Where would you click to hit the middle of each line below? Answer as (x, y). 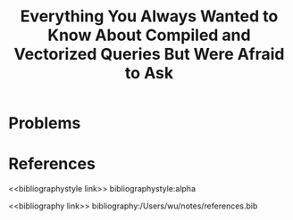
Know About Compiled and (149, 35)
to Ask (149, 73)
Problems (45, 123)
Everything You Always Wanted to (149, 16)
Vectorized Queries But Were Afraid (149, 54)
